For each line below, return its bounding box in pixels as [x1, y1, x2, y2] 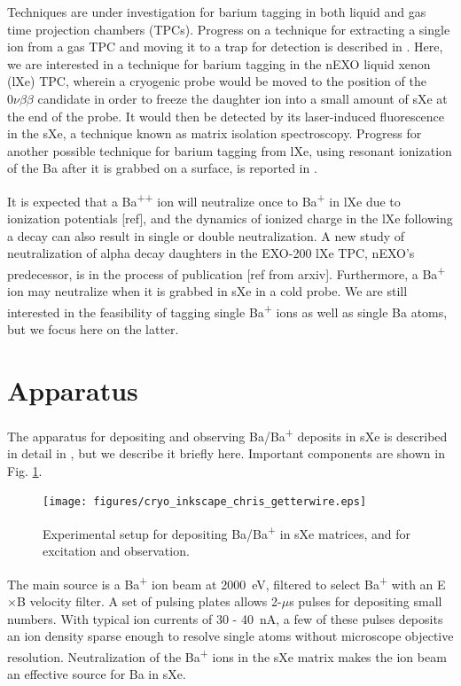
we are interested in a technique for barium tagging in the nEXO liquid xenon [7, 54, 431, 73]
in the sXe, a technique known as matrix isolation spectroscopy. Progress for [7, 124, 422, 143]
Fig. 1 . [7, 461, 43, 479]
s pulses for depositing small [289, 591, 442, 610]
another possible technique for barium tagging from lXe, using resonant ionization [7, 141, 452, 160]
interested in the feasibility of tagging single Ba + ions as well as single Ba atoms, [7, 300, 448, 321]
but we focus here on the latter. [7, 320, 179, 339]
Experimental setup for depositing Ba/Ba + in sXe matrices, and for [43, 521, 410, 542]
